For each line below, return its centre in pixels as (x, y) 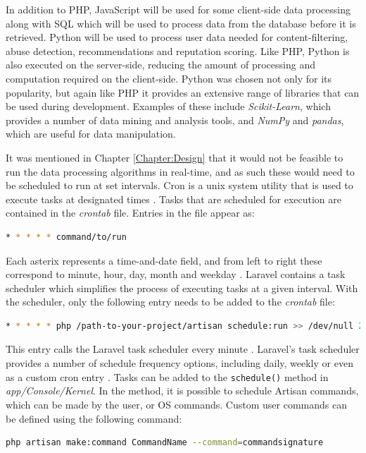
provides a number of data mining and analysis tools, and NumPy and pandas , (175, 120)
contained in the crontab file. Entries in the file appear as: (130, 213)
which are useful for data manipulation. (91, 134)
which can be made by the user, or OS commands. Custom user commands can (177, 404)
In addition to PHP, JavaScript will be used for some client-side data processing (178, 9)
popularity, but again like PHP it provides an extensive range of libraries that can (183, 92)
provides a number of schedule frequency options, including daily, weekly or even (179, 363)
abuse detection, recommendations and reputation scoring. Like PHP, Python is (178, 50)
